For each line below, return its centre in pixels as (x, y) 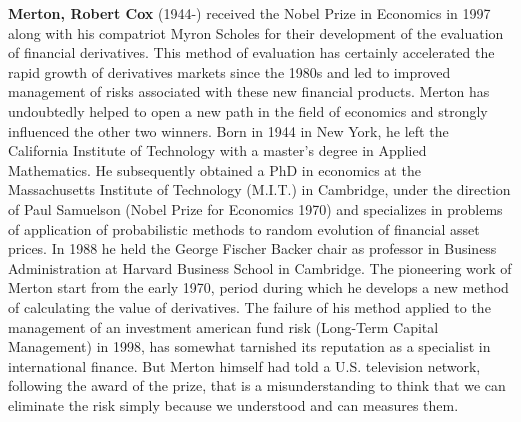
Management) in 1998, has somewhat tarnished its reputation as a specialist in (249, 346)
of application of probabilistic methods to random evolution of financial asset (244, 228)
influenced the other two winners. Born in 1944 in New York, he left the (228, 130)
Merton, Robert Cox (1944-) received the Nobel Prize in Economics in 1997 (249, 13)
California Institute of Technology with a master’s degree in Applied (217, 150)
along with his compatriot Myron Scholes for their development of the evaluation (256, 32)
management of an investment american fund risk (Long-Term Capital (223, 326)
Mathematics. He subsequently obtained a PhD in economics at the (214, 169)
